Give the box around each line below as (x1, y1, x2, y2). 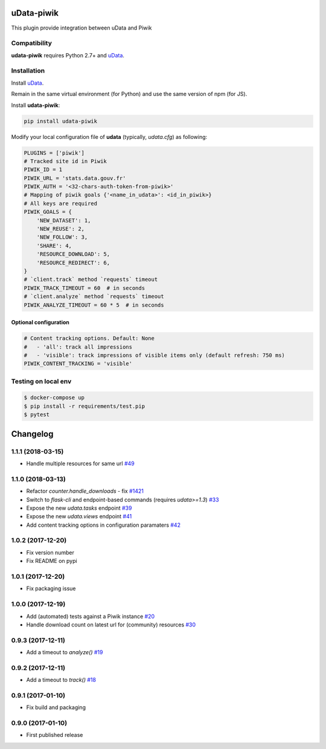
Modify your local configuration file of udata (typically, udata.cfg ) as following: (11, 133, 208, 140)
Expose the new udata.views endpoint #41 (26, 513, 132, 520)
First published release (26, 731, 83, 739)
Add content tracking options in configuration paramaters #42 (26, 521, 181, 529)
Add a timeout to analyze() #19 (26, 649, 103, 656)
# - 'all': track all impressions (24, 343, 133, 350)
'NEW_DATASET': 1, (36, 217, 91, 223)
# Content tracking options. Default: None (24, 335, 155, 342)
